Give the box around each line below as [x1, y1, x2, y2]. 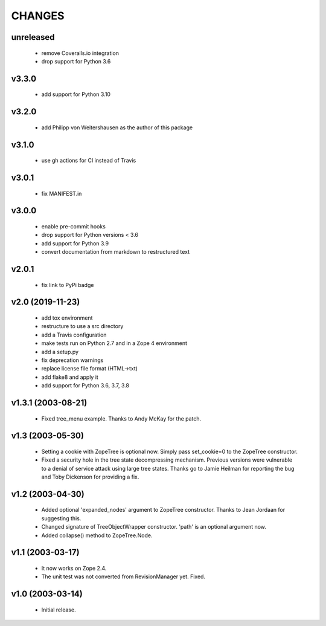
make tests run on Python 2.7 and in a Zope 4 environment [41, 340, 187, 347]
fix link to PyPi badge [41, 281, 94, 288]
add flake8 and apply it [41, 373, 99, 381]
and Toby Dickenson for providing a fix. [41, 473, 139, 480]
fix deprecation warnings [41, 357, 104, 364]
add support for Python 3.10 [41, 91, 111, 98]
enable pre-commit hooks [41, 222, 106, 230]
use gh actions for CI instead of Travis [41, 157, 136, 164]
